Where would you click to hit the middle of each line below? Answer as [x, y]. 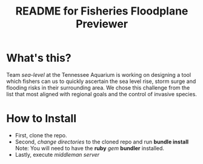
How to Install [42, 119]
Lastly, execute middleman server [57, 154]
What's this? [39, 58]
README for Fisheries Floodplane [102, 11]
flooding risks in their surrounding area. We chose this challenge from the [98, 87]
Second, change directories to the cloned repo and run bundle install [102, 142]
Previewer [102, 24]
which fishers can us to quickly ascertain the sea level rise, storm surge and [101, 81]
